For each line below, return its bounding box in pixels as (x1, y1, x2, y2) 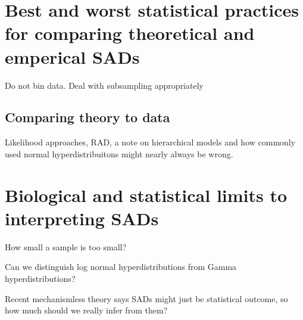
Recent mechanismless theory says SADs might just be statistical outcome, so (5, 292, 288, 305)
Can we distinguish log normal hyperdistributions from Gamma (5, 260, 237, 273)
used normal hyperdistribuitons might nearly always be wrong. (5, 147, 233, 160)
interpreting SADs (5, 206, 159, 230)
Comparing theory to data (5, 108, 170, 126)
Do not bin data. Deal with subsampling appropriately (5, 79, 204, 91)
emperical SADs (5, 44, 140, 69)
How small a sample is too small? (5, 240, 127, 253)
